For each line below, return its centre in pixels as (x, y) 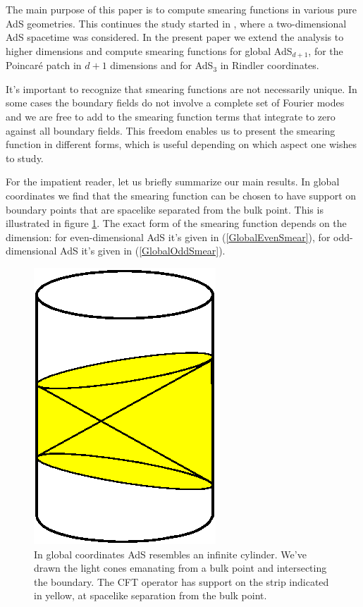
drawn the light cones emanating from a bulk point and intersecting (180, 568)
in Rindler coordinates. (270, 65)
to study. (25, 158)
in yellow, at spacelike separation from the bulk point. (150, 595)
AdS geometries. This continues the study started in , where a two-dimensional (176, 23)
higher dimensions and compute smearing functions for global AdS (149, 50)
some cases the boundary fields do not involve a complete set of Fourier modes (175, 103)
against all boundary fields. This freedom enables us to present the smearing (171, 130)
